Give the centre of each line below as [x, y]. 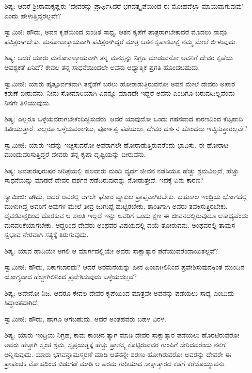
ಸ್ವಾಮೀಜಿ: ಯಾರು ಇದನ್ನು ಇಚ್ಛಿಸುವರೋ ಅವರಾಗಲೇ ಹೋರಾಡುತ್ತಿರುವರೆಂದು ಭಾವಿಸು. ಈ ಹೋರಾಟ [117, 144]
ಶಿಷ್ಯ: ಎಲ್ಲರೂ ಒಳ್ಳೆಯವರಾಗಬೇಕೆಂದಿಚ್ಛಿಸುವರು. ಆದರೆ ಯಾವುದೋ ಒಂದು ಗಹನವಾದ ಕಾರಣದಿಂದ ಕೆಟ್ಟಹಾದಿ [124, 119]
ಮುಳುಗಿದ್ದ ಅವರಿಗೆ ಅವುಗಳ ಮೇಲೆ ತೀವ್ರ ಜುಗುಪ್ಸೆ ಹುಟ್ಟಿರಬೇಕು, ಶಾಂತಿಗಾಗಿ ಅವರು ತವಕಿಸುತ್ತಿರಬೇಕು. [116, 206]
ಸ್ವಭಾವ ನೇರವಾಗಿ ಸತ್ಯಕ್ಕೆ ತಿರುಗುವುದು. [47, 234]
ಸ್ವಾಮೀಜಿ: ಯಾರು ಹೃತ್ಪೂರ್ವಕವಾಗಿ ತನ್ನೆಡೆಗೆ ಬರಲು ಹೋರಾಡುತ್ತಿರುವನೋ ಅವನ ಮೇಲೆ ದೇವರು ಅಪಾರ [120, 83]
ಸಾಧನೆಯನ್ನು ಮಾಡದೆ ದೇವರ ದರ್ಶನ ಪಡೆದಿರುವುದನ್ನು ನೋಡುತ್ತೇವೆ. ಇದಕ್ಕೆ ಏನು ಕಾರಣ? [104, 180]
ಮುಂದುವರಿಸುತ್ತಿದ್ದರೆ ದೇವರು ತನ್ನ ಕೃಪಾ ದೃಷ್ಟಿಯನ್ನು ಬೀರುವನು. [75, 154]
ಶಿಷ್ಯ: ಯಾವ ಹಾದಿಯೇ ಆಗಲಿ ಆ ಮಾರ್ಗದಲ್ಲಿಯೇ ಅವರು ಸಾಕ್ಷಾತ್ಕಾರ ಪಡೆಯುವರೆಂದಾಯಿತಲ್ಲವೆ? [111, 250]
